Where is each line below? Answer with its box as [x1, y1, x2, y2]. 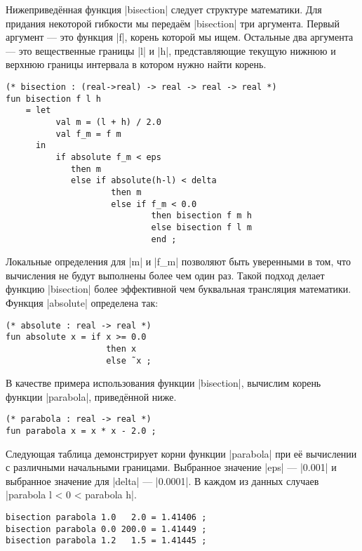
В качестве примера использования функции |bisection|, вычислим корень [6, 376, 321, 390]
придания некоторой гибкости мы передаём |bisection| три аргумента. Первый [6, 15, 340, 30]
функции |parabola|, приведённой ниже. [6, 389, 177, 404]
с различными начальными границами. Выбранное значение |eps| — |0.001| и [6, 460, 337, 474]
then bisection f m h [151, 211, 252, 221]
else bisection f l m [151, 222, 252, 232]
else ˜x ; [106, 355, 152, 366]
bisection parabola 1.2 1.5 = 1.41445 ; [6, 536, 207, 546]
